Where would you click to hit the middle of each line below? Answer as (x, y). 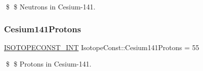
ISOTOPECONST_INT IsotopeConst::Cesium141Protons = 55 (102, 47)
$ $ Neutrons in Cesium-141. (50, 6)
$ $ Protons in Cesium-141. (48, 64)
